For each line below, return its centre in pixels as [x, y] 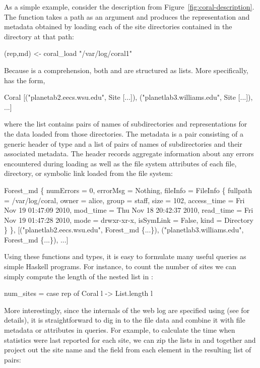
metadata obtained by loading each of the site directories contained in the [118, 26]
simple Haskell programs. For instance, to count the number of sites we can [120, 266]
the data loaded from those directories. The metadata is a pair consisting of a [124, 133]
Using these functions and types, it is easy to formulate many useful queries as [125, 256]
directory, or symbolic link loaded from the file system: [88, 173]
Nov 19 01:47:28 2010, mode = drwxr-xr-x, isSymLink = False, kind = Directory [129, 220]
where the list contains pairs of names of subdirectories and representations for [126, 124]
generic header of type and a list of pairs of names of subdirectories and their [123, 143]
